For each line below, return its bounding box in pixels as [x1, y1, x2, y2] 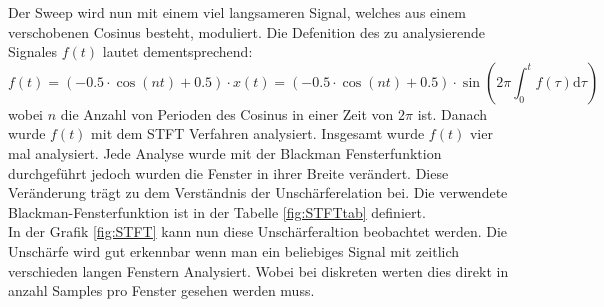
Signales [8, 41, 58, 62]
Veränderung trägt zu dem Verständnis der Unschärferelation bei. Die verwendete [8, 182, 508, 203]
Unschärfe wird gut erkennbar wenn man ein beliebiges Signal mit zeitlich [8, 240, 460, 261]
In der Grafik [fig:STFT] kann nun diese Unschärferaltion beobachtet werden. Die [8, 221, 508, 242]
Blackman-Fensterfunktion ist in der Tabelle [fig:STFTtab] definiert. [8, 201, 426, 222]
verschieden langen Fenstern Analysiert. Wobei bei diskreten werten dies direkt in [8, 260, 509, 281]
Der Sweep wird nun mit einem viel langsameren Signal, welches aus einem [8, 2, 466, 22]
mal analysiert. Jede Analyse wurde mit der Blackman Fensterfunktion [8, 142, 442, 163]
